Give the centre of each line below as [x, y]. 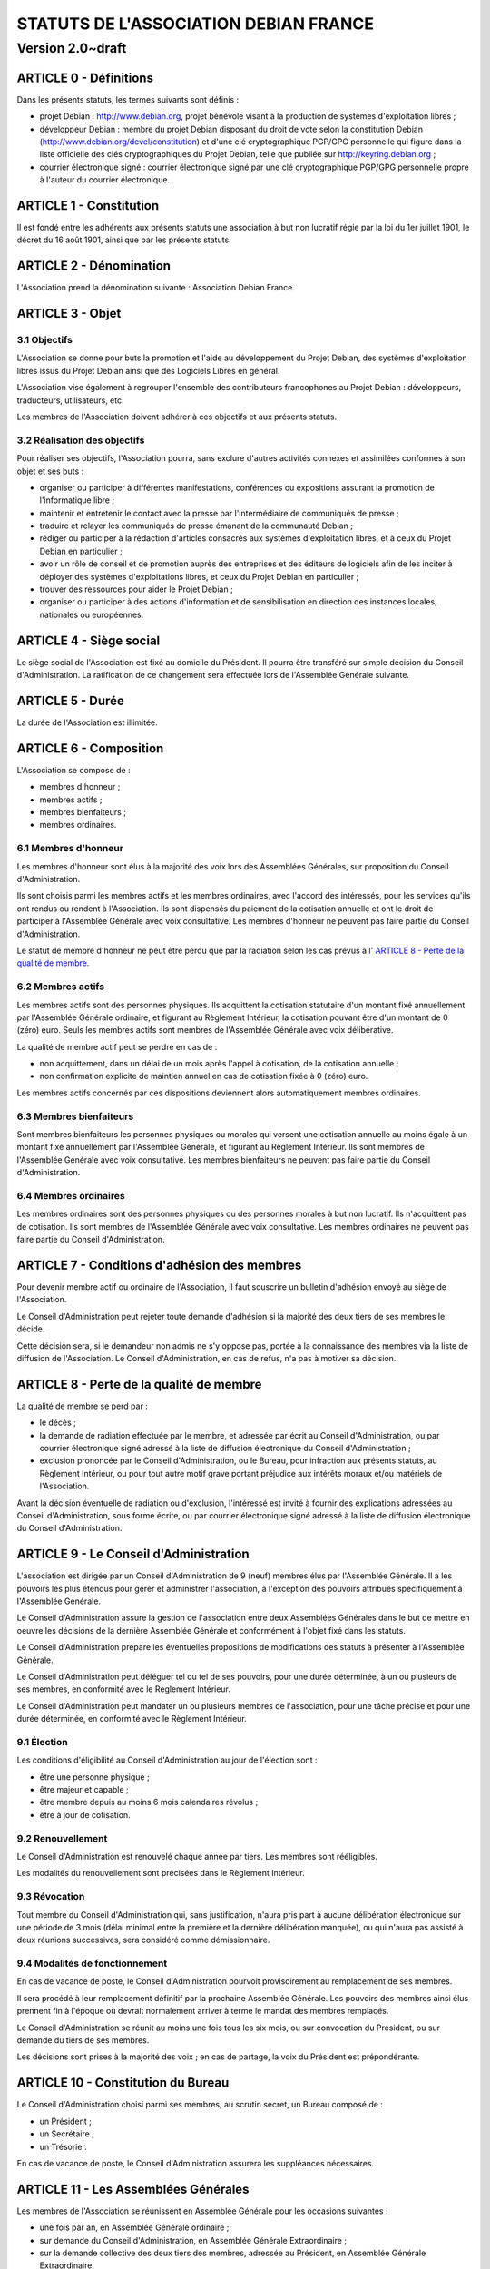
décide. [31, 1329]
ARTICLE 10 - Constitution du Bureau [123, 2083]
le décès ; [58, 1423]
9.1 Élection [42, 1742]
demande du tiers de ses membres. [83, 2040]
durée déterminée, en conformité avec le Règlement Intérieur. [132, 1719]
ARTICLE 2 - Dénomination [94, 266]
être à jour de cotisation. [85, 1814]
